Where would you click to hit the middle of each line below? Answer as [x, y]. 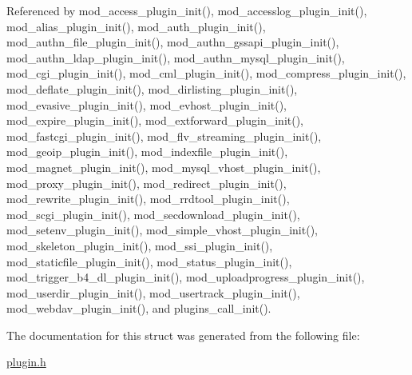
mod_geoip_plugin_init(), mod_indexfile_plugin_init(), [147, 152]
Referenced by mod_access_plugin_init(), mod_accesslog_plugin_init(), [187, 10]
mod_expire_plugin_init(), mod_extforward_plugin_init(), [155, 120]
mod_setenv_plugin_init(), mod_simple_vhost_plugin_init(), [162, 230]
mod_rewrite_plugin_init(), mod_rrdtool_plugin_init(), [148, 199]
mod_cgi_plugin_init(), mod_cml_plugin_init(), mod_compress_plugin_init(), [206, 73]
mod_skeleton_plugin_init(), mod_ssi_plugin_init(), [140, 245]
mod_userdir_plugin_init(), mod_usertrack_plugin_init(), [153, 292]
